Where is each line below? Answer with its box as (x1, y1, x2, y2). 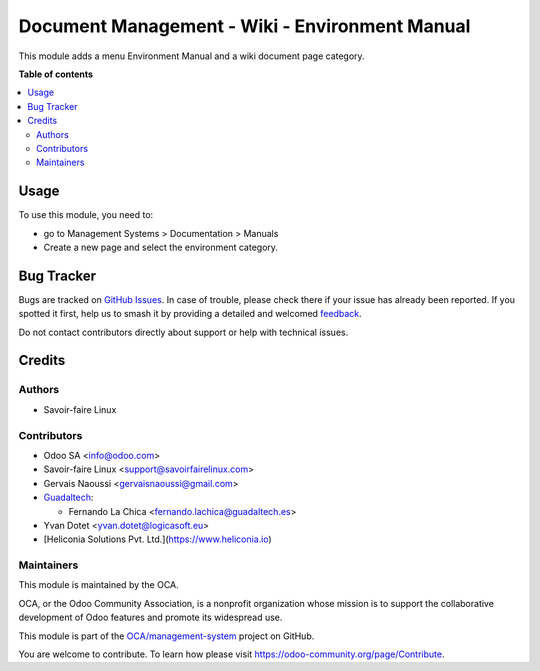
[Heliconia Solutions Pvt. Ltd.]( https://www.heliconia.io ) (43, 533, 272, 545)
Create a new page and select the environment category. (43, 241, 279, 253)
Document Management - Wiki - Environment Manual (18, 15, 471, 37)
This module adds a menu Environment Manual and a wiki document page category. (18, 50, 365, 62)
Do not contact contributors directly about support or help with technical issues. (18, 326, 349, 338)
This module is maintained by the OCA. (18, 579, 179, 591)
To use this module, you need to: (18, 209, 154, 221)
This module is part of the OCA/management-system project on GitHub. (18, 630, 315, 642)
